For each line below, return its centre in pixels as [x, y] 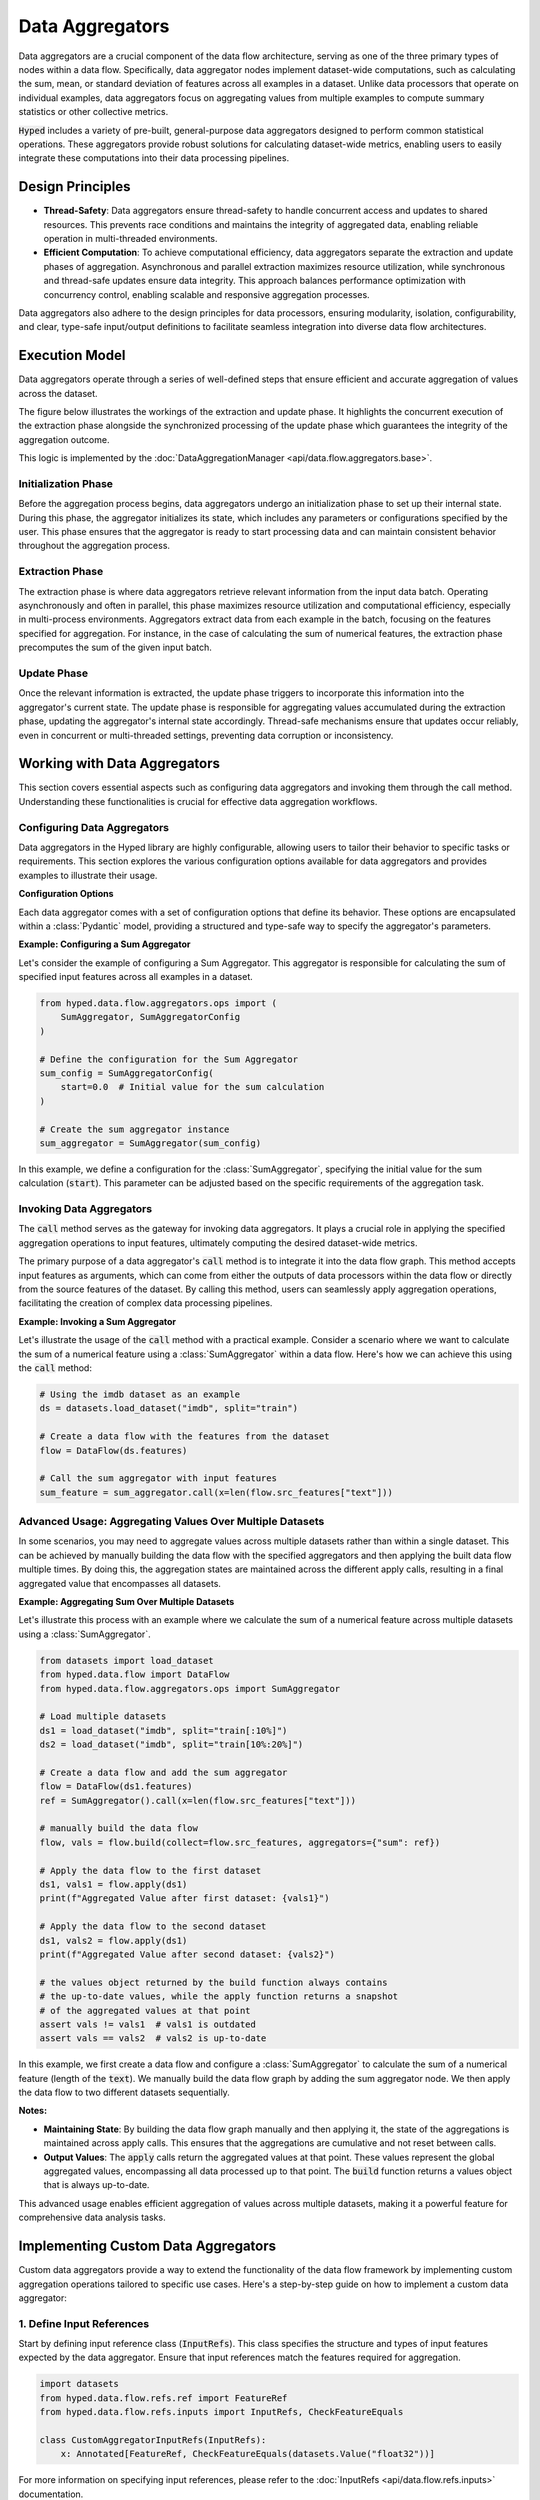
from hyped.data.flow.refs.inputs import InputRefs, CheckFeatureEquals [221, 2412]
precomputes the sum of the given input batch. [115, 647]
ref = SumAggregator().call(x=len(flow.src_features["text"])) [198, 1800]
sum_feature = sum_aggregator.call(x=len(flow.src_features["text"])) [216, 1492]
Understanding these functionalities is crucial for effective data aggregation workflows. [198, 801]
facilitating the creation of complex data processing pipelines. [145, 1303]
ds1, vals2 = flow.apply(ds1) [113, 1940]
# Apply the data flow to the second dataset [153, 1926]
